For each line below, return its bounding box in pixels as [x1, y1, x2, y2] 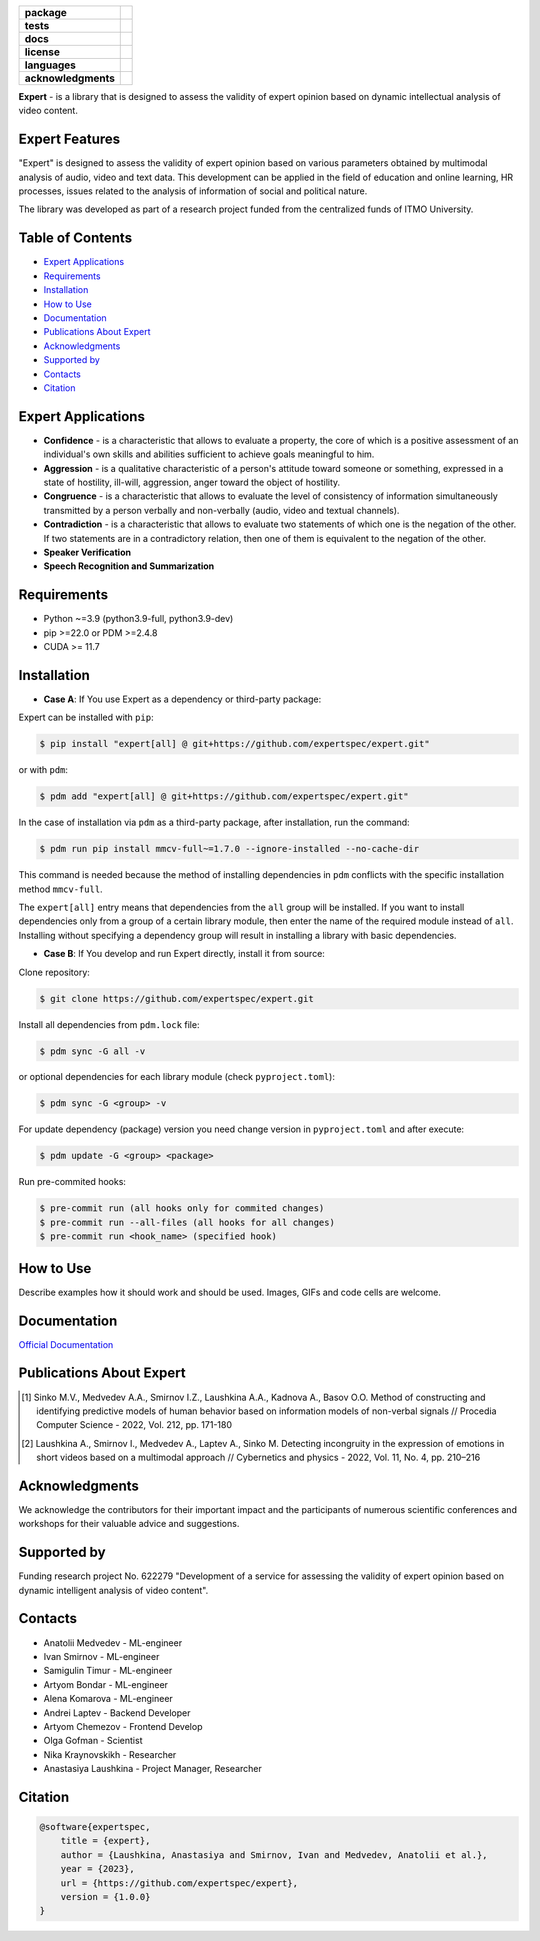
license [24, 45, 60, 59]
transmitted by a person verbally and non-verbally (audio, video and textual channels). [43, 504, 400, 516]
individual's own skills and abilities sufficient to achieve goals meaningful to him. [43, 448, 375, 460]
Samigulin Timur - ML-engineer [43, 1665, 173, 1677]
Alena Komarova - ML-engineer [43, 1693, 174, 1705]
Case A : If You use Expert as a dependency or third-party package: [43, 693, 322, 705]
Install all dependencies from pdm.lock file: [18, 1018, 200, 1030]
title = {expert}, [60, 1835, 151, 1847]
